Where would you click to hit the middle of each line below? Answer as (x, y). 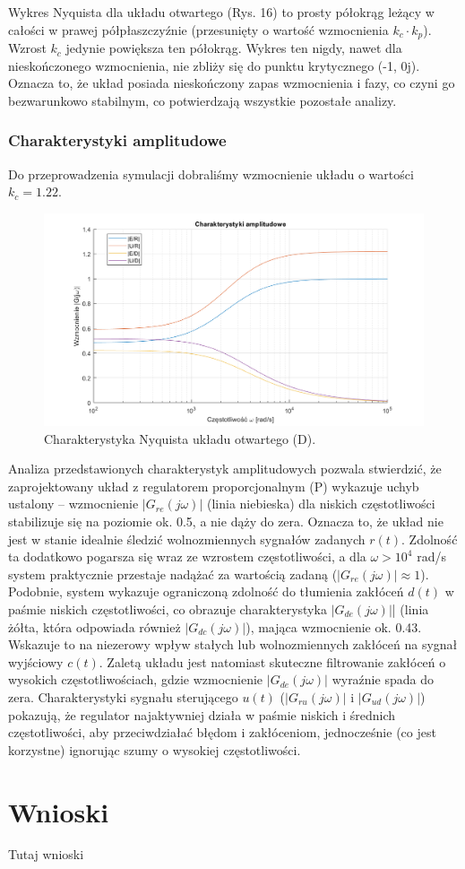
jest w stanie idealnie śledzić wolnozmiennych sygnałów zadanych (187, 539)
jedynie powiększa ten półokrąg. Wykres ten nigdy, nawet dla (234, 48)
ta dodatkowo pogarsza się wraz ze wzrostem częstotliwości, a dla (187, 556)
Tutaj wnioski (46, 854)
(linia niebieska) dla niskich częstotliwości (321, 504)
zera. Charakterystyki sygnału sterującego (123, 696)
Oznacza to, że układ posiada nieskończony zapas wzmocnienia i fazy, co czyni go (232, 83)
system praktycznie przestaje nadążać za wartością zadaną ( (173, 574)
